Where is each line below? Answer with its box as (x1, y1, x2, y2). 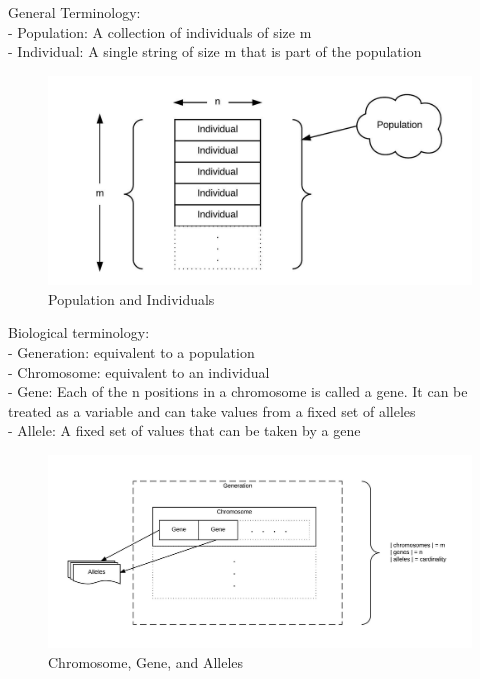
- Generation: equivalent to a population (8, 342, 255, 363)
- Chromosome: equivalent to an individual (8, 361, 270, 382)
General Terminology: (8, 2, 141, 22)
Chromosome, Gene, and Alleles (48, 652, 244, 672)
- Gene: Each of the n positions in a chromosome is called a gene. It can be (8, 381, 468, 402)
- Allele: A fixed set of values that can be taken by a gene (8, 420, 361, 441)
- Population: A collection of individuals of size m (8, 21, 312, 42)
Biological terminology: (8, 322, 150, 343)
